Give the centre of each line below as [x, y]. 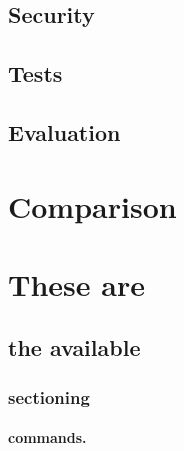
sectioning [49, 396]
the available [74, 347]
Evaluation [64, 131]
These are [76, 283]
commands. [47, 437]
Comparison [92, 205]
